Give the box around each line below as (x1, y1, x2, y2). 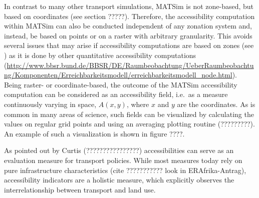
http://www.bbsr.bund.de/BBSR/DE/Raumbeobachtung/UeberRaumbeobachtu (7, 59, 254, 70)
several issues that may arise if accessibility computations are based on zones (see (4, 40, 254, 50)
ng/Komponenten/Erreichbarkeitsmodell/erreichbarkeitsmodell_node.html (4, 69, 232, 80)
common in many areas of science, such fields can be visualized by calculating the (4, 108, 254, 119)
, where (126, 98, 149, 109)
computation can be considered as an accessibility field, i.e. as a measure (4, 89, 228, 99)
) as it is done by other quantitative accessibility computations (4, 49, 196, 60)
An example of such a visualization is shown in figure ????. (4, 128, 185, 138)
